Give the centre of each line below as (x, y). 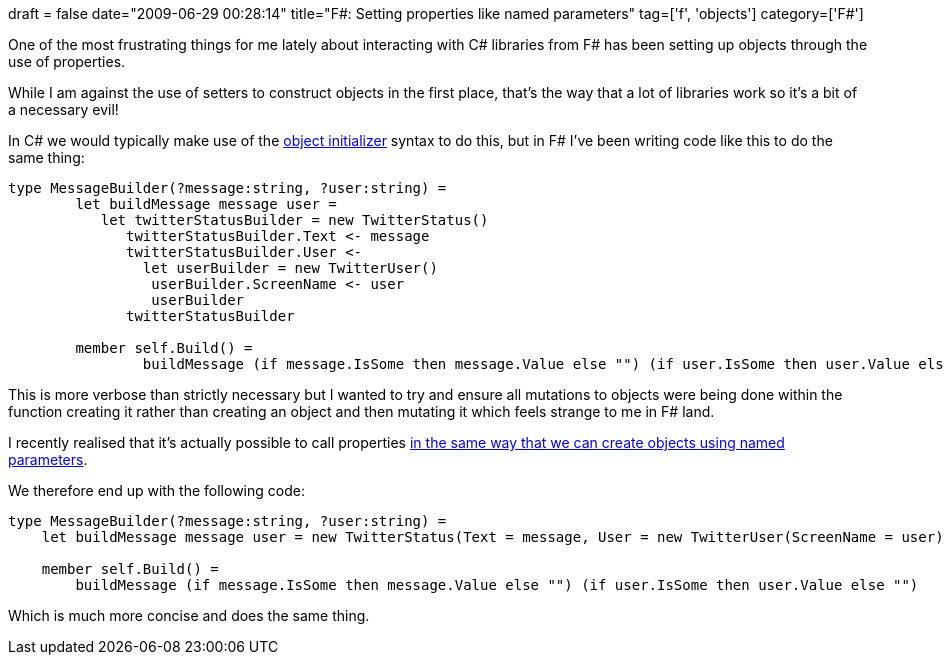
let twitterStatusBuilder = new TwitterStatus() (294, 220)
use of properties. (67, 61)
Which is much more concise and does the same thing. (189, 615)
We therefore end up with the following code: (156, 490)
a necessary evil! (63, 109)
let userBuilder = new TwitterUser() (290, 268)
